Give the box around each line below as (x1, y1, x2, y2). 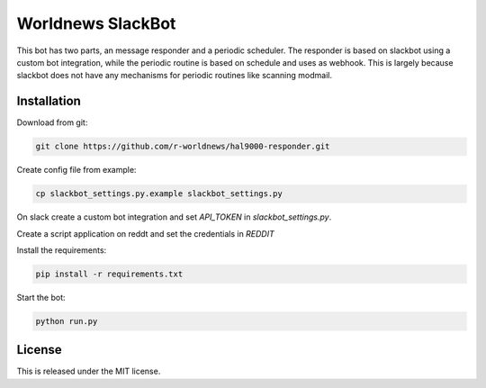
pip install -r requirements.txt (35, 268, 184, 279)
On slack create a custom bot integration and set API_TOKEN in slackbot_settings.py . (16, 212, 332, 222)
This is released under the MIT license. (16, 365, 161, 377)
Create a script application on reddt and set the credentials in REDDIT (16, 228, 274, 239)
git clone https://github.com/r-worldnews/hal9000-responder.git (35, 141, 330, 152)
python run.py (35, 316, 98, 326)
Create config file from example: (16, 165, 137, 176)
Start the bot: (16, 292, 67, 302)
